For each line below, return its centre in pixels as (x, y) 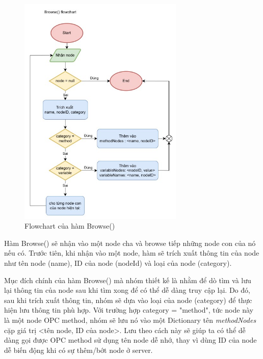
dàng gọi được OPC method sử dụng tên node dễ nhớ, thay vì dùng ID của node (130, 340)
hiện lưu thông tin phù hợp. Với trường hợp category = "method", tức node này (129, 310)
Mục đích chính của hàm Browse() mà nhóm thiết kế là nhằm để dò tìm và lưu (128, 280)
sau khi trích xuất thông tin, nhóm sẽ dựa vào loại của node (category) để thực (128, 300)
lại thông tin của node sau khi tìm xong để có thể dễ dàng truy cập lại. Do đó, (127, 290)
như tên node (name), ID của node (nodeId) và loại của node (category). (118, 263)
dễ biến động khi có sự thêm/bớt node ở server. (78, 350)
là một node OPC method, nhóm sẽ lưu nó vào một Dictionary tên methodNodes (130, 320)
